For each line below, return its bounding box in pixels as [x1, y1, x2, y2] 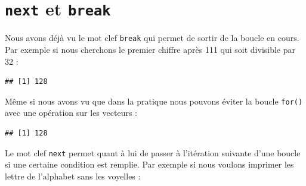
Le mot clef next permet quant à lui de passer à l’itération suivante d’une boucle [5, 146, 301, 159]
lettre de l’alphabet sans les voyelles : [5, 169, 141, 182]
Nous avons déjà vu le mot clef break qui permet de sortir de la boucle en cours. [5, 31, 299, 44]
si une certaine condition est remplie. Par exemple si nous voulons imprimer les [5, 158, 294, 171]
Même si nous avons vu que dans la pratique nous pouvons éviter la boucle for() [5, 94, 303, 107]
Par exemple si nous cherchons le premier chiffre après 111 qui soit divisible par [5, 43, 296, 55]
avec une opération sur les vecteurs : [5, 106, 137, 119]
